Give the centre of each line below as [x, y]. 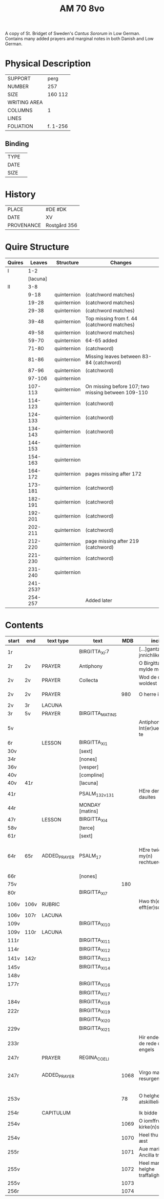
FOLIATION [20, 126]
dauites [147, 797]
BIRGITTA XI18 [95, 1002]
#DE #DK [56, 209]
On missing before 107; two [117, 386]
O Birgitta [150, 663]
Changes [121, 262]
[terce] [87, 828]
